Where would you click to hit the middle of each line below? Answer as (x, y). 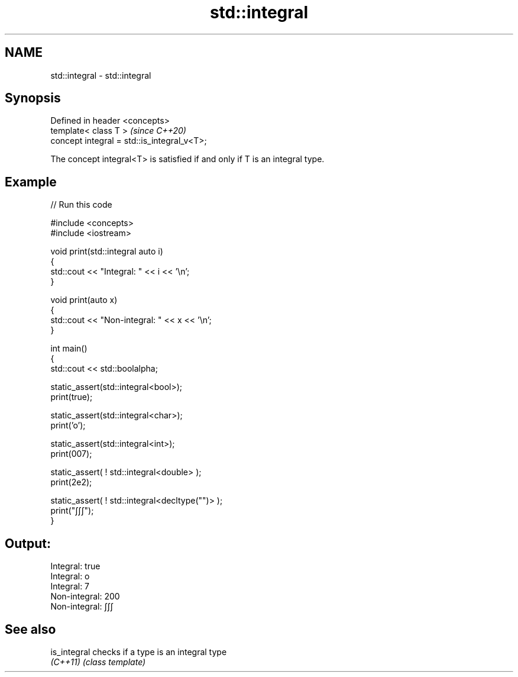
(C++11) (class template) (98, 662)
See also (30, 629)
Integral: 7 (70, 586)
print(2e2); (71, 482)
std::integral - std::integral (101, 75)
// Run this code (81, 205)
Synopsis (33, 98)
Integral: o (70, 576)
